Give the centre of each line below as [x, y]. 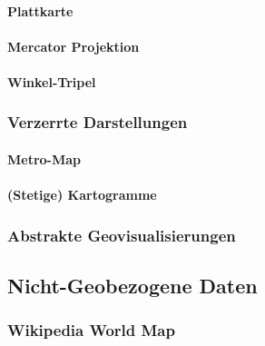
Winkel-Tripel [52, 81]
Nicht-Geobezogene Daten [132, 286]
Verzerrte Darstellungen [98, 122]
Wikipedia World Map [91, 330]
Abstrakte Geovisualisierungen [122, 235]
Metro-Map [44, 159]
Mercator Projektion [74, 46]
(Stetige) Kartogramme [82, 195]
